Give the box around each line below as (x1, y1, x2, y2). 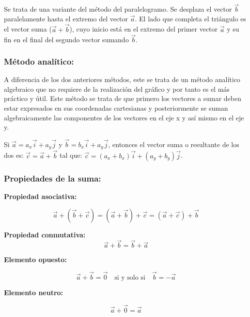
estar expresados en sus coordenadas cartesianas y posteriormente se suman (4, 103, 228, 113)
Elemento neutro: (4, 287, 63, 298)
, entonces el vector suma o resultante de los (108, 139, 239, 150)
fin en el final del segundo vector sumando (4, 34, 129, 45)
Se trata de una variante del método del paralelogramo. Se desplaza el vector (4, 4, 232, 14)
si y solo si (114, 274, 145, 282)
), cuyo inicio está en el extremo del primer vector (69, 24, 218, 34)
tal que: (60, 150, 82, 160)
